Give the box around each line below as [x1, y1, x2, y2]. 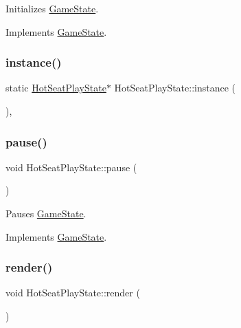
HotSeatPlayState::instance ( [114, 80, 236, 95]
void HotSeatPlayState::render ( [5, 285, 140, 300]
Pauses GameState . [5, 206, 87, 220]
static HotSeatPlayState [5, 80, 106, 95]
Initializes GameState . [5, 1, 99, 15]
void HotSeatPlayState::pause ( [5, 160, 137, 174]
